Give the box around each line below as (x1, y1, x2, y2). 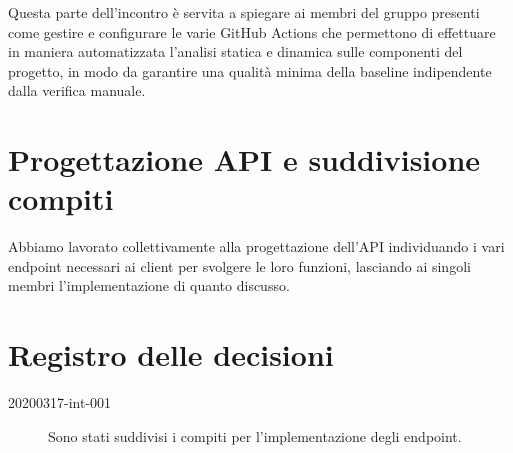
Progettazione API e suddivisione (8, 139, 481, 180)
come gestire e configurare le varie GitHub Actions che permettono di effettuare (8, 21, 496, 42)
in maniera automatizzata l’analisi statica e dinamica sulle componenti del (8, 41, 463, 62)
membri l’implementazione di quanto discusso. (8, 275, 290, 296)
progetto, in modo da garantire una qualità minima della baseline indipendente (8, 60, 492, 81)
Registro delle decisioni (8, 334, 334, 375)
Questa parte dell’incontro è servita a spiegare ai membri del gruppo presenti (8, 2, 480, 22)
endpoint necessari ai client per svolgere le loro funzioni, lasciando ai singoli (8, 255, 471, 276)
